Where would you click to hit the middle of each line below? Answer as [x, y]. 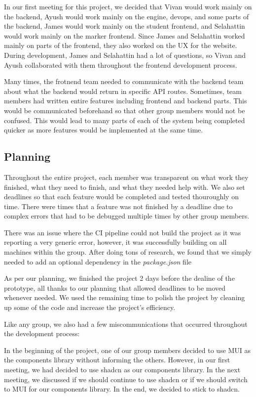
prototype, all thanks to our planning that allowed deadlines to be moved [115, 287]
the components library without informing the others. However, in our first [117, 360]
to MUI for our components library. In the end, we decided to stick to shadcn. [122, 389]
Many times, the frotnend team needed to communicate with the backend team [124, 81]
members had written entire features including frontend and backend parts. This [126, 101]
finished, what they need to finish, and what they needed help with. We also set [125, 187]
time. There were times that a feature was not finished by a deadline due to [118, 206]
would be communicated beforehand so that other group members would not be [125, 110]
